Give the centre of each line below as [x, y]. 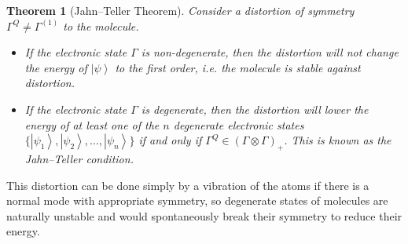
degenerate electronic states [239, 124]
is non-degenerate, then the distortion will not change [270, 52]
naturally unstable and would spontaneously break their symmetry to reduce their [204, 215]
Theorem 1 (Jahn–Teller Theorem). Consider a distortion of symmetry [180, 10]
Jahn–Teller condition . [79, 158]
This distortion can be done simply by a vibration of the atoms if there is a [188, 185]
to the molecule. [101, 25]
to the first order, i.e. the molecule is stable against [238, 67]
